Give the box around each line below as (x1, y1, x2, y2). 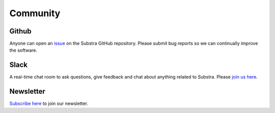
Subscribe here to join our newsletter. (9, 100, 89, 106)
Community (9, 8, 61, 19)
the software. (9, 47, 38, 53)
